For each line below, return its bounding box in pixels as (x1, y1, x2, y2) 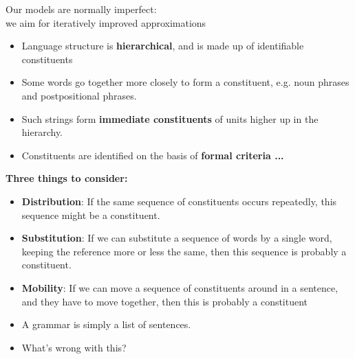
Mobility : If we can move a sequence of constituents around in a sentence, (21, 280, 338, 294)
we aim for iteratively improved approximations (6, 15, 206, 30)
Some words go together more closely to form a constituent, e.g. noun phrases (21, 75, 349, 89)
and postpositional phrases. (21, 88, 137, 102)
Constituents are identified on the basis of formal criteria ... (21, 148, 284, 162)
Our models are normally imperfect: (6, 2, 157, 16)
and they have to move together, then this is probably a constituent (21, 294, 308, 308)
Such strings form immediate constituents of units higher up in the (21, 111, 319, 126)
